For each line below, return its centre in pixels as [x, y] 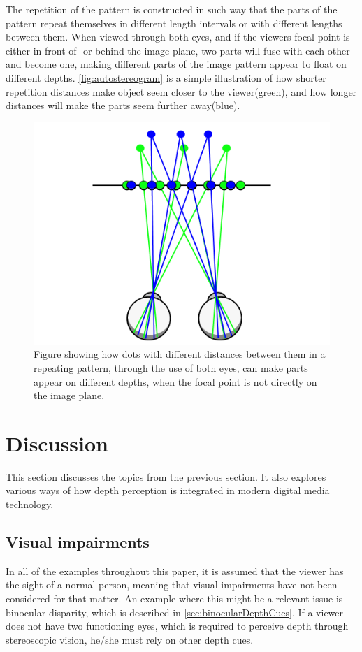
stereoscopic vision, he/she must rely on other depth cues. [130, 639]
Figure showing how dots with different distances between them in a [180, 354]
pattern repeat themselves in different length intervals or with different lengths [174, 23]
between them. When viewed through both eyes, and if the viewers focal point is [178, 37]
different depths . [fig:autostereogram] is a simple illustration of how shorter [166, 77]
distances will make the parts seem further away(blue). [123, 105]
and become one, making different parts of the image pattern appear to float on [176, 64]
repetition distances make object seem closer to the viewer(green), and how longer [181, 91]
